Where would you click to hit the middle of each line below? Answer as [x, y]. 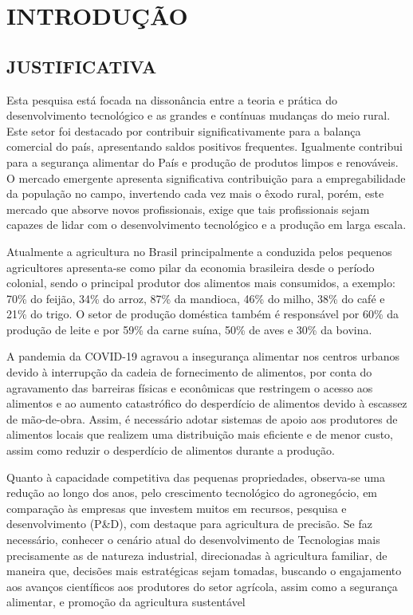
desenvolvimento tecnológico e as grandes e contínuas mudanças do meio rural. [199, 115]
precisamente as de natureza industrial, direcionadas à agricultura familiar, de [197, 555]
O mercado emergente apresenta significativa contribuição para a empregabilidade [206, 177]
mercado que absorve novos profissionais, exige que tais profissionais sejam [188, 209]
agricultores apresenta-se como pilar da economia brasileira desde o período [191, 267]
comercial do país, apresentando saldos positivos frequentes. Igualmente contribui [205, 146]
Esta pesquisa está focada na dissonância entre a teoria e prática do [172, 99]
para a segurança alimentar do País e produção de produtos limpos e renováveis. [203, 162]
